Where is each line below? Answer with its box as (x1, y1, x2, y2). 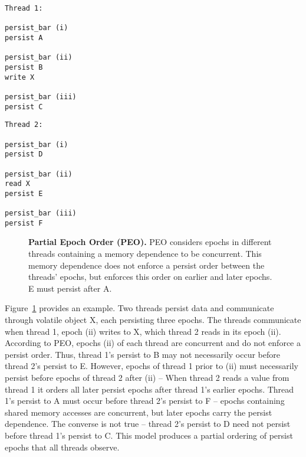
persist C (5, 102, 43, 111)
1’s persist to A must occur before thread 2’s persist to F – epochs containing (5, 394, 285, 407)
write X (5, 73, 35, 81)
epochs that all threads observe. (5, 440, 120, 453)
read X (5, 179, 30, 188)
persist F (5, 218, 43, 227)
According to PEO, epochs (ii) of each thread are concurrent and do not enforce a (5, 337, 301, 349)
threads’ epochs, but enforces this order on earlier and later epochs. (28, 270, 272, 283)
